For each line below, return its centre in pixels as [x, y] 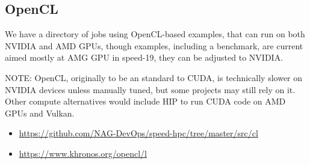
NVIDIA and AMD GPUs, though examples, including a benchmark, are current [154, 45]
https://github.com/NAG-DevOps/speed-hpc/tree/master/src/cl [138, 133]
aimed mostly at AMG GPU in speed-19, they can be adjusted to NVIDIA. [144, 57]
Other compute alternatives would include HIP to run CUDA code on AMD [145, 101]
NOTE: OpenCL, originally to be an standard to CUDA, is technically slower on [154, 77]
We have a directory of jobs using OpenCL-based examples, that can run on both [155, 34]
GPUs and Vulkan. [40, 113]
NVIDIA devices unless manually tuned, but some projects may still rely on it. [150, 89]
